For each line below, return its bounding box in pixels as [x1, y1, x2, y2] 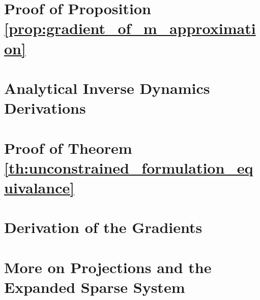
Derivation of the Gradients [4, 217, 203, 238]
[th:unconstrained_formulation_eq [4, 157, 253, 178]
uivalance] [4, 177, 75, 197]
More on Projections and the [4, 256, 212, 277]
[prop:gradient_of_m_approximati [4, 18, 256, 39]
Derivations [4, 97, 86, 118]
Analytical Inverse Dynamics [4, 77, 210, 98]
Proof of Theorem [4, 137, 132, 158]
